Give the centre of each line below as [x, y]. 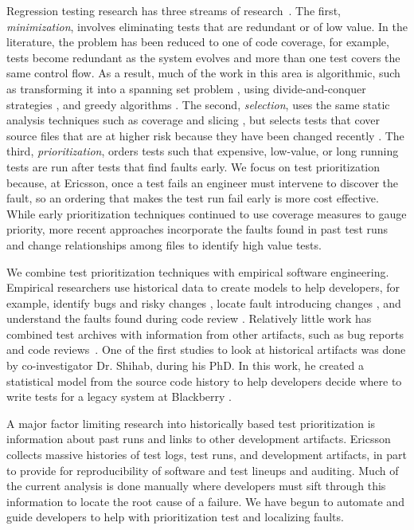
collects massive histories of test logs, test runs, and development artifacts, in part [207, 455]
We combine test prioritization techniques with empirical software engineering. [198, 271]
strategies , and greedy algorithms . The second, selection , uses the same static [198, 104]
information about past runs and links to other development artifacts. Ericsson [199, 439]
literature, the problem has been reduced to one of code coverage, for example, [198, 42]
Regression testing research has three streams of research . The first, [174, 10]
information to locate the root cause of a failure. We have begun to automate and [205, 501]
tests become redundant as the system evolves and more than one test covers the [203, 57]
